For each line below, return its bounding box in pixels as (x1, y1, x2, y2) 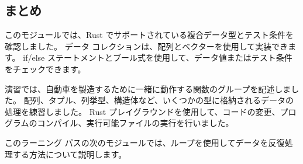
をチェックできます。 (5, 62, 86, 75)
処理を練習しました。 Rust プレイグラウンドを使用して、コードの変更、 (5, 105, 280, 117)
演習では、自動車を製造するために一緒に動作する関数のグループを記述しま (5, 82, 291, 95)
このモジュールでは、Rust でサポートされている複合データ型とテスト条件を (5, 29, 294, 41)
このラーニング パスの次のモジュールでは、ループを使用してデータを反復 (5, 136, 285, 148)
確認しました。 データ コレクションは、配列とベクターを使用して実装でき (5, 40, 288, 52)
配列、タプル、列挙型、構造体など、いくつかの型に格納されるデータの (23, 94, 294, 106)
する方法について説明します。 (12, 148, 127, 160)
